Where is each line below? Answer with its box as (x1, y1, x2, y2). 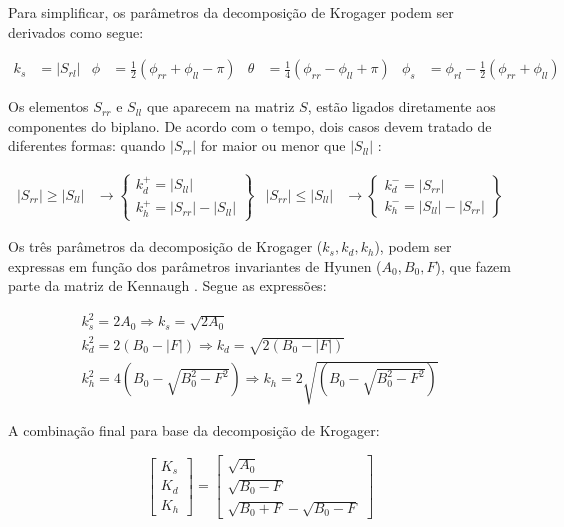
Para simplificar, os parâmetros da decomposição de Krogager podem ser (8, 2, 454, 22)
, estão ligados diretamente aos (307, 96, 496, 117)
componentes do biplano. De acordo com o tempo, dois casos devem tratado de (8, 115, 492, 136)
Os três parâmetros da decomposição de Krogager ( (8, 236, 323, 257)
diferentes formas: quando (8, 135, 166, 156)
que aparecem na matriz (146, 96, 295, 117)
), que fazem (435, 255, 511, 276)
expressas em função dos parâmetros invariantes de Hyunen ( (8, 255, 382, 276)
